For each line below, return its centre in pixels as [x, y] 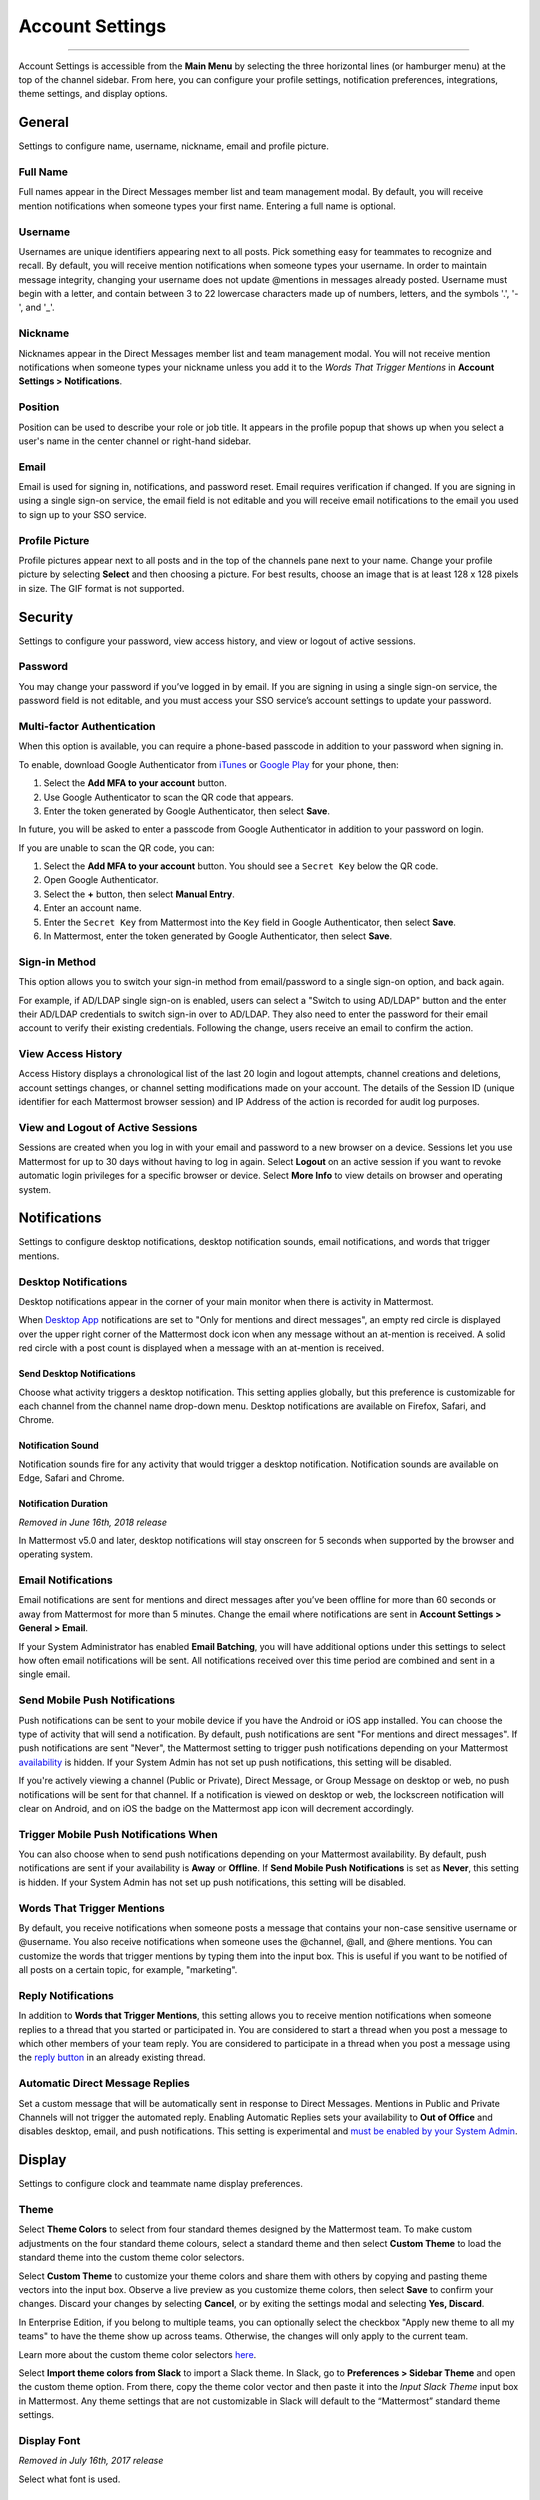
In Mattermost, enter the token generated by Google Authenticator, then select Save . [218, 936]
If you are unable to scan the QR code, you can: [116, 847]
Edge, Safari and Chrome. [71, 1478]
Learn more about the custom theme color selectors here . [137, 2354]
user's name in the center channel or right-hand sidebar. [135, 441]
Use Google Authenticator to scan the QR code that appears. [168, 797]
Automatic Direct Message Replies [104, 2083]
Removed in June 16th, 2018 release [93, 1522]
